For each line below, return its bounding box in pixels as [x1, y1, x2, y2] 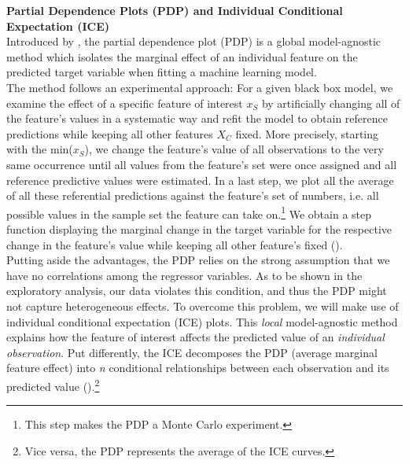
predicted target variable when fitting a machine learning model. [6, 64, 317, 80]
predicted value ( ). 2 [6, 375, 100, 394]
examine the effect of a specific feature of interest [6, 94, 243, 111]
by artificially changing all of [261, 94, 400, 111]
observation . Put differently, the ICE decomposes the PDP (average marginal [6, 344, 378, 360]
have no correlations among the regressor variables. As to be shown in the [6, 267, 363, 283]
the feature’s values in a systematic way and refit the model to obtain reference [6, 110, 388, 127]
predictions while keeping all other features [6, 125, 213, 142]
